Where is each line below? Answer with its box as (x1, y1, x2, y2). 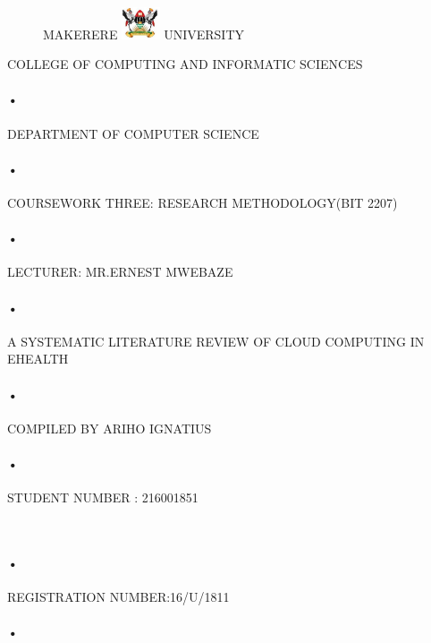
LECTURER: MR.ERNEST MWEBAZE (7, 262, 233, 281)
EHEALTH (7, 349, 69, 368)
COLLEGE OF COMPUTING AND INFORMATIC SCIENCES (7, 55, 363, 73)
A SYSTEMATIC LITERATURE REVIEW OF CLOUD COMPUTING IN (7, 331, 425, 350)
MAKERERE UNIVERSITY (43, 24, 244, 43)
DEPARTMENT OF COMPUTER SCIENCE (7, 124, 259, 142)
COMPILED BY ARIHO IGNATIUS (7, 418, 212, 437)
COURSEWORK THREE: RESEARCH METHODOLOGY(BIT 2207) (7, 193, 398, 212)
